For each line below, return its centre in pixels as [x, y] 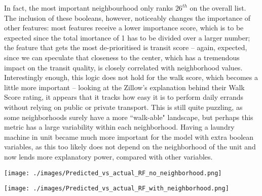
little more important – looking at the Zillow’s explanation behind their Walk [124, 87]
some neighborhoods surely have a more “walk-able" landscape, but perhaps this [129, 117]
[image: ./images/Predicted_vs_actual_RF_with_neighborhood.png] [117, 189]
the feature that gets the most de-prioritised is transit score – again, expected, [126, 47]
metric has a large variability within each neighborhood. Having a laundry [119, 127]
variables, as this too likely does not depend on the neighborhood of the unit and [130, 147]
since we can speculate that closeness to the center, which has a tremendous [122, 57]
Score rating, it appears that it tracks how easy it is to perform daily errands [124, 97]
